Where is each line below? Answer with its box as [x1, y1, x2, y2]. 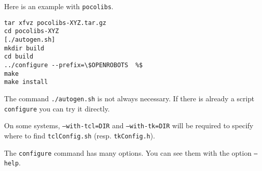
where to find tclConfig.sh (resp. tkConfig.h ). [4, 130, 155, 140]
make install [4, 78, 48, 86]
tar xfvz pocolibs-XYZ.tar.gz [4, 19, 107, 26]
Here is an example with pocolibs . [4, 1, 114, 11]
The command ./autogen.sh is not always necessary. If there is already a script [4, 93, 254, 103]
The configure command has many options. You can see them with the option [4, 147, 252, 158]
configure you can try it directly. [4, 103, 110, 113]
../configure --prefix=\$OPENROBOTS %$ [4, 61, 143, 69]
